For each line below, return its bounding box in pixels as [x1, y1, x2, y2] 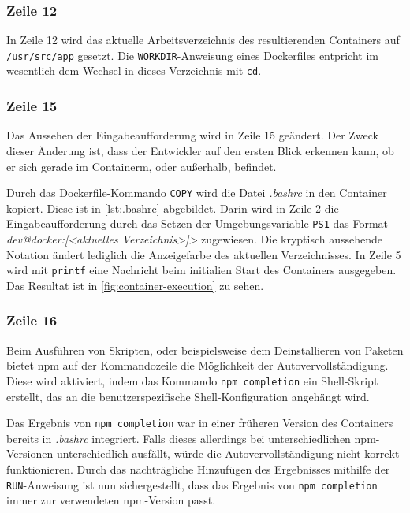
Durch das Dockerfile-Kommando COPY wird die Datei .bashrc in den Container [6, 184, 387, 201]
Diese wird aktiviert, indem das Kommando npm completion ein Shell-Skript [6, 372, 378, 388]
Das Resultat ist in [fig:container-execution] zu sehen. [6, 277, 264, 293]
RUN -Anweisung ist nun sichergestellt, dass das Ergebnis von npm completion [6, 476, 378, 493]
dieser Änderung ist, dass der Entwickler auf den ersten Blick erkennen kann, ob [6, 142, 394, 158]
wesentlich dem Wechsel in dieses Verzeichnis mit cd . [6, 62, 262, 79]
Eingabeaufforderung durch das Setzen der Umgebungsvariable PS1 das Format [6, 215, 388, 232]
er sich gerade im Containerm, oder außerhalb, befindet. [6, 158, 277, 174]
